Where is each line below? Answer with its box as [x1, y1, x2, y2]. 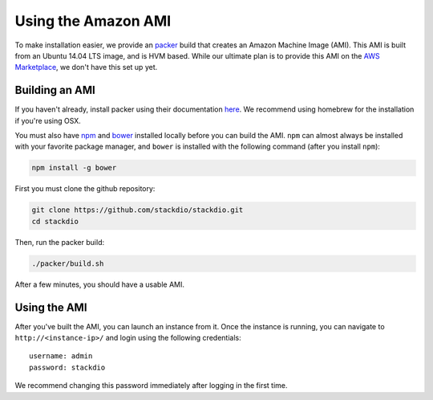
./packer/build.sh [31, 259, 104, 268]
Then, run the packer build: [14, 237, 104, 247]
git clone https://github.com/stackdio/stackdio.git [31, 206, 244, 214]
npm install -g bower [31, 163, 117, 173]
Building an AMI [14, 84, 95, 97]
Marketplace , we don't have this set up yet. [14, 63, 158, 72]
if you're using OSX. [14, 116, 82, 125]
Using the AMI [14, 300, 87, 314]
